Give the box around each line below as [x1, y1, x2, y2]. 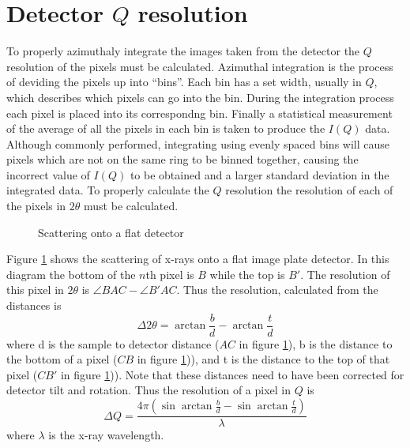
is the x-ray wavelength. [48, 427, 164, 443]
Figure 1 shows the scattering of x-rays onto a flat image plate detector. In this [6, 250, 389, 267]
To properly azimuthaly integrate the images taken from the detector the [6, 43, 360, 59]
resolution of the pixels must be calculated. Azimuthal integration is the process [6, 58, 393, 74]
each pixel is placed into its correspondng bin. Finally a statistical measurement [6, 104, 393, 121]
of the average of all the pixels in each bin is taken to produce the [6, 120, 325, 137]
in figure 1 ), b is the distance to [239, 335, 393, 352]
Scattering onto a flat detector [38, 224, 184, 240]
